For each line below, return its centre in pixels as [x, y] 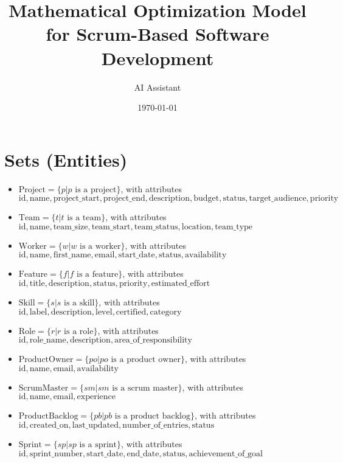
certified [131, 312]
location [196, 227]
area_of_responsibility [153, 340]
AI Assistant [158, 87]
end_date [143, 454]
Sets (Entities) [66, 159]
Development [158, 57]
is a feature [98, 275]
